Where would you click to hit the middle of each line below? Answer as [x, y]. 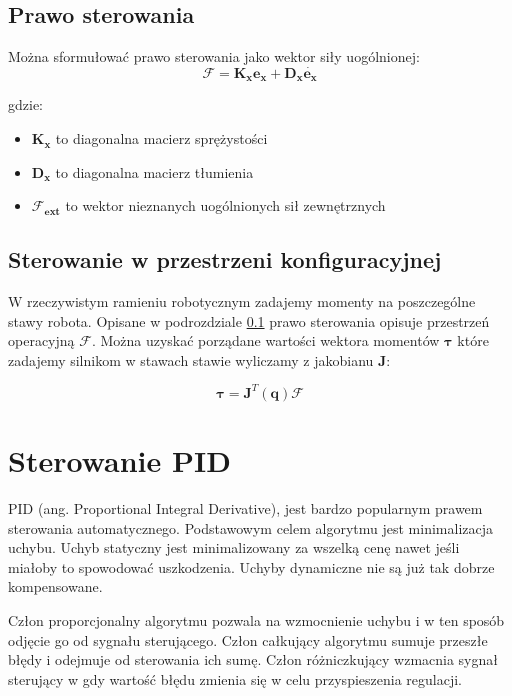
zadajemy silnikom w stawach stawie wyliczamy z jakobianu [191, 359]
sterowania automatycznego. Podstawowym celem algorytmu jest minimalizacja [251, 527]
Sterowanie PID [119, 460]
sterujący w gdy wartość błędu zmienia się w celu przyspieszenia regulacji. [235, 678]
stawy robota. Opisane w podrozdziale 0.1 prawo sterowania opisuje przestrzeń [249, 320]
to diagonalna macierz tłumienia [154, 171]
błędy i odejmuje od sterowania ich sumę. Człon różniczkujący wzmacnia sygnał [253, 659]
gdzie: [25, 104]
